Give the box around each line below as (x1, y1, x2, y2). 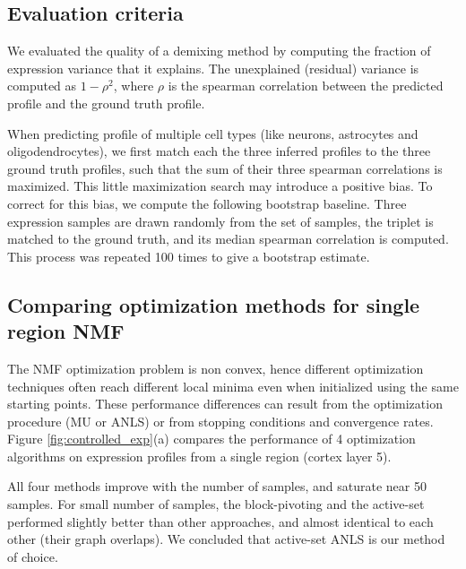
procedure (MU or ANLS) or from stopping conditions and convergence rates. (7, 411, 434, 430)
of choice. (7, 547, 58, 565)
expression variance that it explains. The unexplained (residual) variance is (7, 58, 419, 77)
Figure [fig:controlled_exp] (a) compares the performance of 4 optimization (7, 429, 416, 448)
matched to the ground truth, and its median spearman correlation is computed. (7, 229, 449, 248)
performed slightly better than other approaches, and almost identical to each (7, 512, 434, 530)
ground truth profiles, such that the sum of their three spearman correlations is (7, 159, 443, 177)
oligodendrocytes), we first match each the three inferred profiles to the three (7, 142, 431, 160)
